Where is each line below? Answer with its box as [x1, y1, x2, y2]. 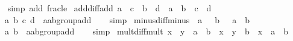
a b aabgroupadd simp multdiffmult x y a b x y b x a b [4, 25, 288, 37]
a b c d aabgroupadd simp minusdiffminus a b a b [4, 13, 250, 26]
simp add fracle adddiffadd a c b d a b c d [7, 2, 212, 14]
